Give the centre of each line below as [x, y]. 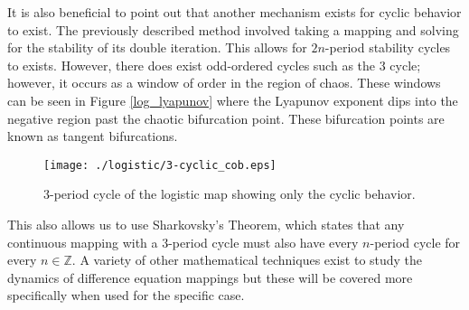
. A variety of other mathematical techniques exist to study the [247, 260]
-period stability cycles [388, 47]
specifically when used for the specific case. [126, 295]
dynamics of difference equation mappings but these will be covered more [210, 277]
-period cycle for [415, 242]
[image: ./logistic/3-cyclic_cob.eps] [160, 165]
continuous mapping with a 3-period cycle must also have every [183, 242]
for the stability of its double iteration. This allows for [157, 47]
